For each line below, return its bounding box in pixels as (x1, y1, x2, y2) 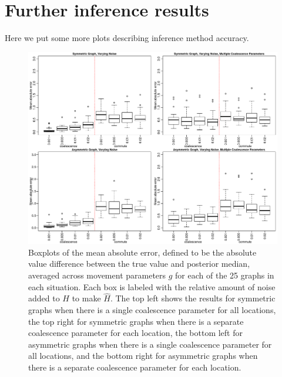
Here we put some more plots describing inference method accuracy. (5, 32, 249, 44)
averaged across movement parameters (28, 269, 166, 281)
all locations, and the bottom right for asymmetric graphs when (28, 349, 258, 362)
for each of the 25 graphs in (175, 269, 274, 281)
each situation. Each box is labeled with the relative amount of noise (28, 280, 276, 293)
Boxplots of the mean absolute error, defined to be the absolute (28, 246, 257, 258)
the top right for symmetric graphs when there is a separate (28, 315, 244, 327)
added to (28, 292, 60, 304)
